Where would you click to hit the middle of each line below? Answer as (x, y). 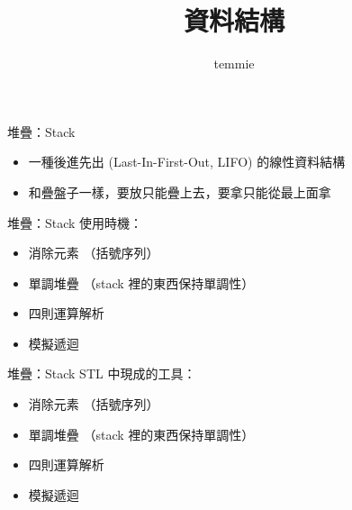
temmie (234, 64)
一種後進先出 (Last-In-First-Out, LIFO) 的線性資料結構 (187, 162)
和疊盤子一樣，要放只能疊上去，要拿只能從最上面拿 (180, 191)
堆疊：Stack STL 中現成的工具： (102, 373)
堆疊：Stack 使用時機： (75, 222)
